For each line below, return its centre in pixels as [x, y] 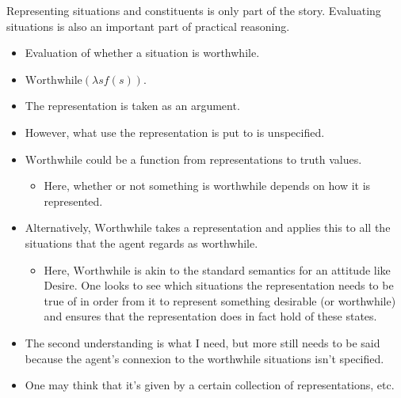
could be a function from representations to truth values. [224, 159]
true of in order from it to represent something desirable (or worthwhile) [220, 300]
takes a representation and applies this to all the [273, 227]
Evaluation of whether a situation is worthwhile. [142, 53]
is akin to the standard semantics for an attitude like [262, 269]
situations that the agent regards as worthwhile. [141, 243]
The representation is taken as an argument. [132, 106]
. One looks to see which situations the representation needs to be [234, 285]
